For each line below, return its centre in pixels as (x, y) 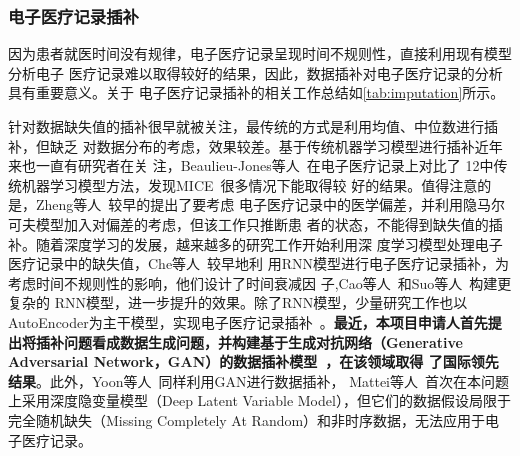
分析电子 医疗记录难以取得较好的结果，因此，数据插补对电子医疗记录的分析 (255, 72)
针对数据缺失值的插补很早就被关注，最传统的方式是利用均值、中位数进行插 (253, 126)
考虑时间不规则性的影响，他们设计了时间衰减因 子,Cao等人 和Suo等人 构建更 (260, 282)
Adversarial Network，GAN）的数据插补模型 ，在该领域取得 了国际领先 (253, 361)
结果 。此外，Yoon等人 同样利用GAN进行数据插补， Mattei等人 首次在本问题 (259, 380)
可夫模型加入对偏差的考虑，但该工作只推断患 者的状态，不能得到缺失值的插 (255, 223)
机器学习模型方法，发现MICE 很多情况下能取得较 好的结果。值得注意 (249, 184)
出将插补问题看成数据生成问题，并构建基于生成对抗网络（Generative (235, 341)
